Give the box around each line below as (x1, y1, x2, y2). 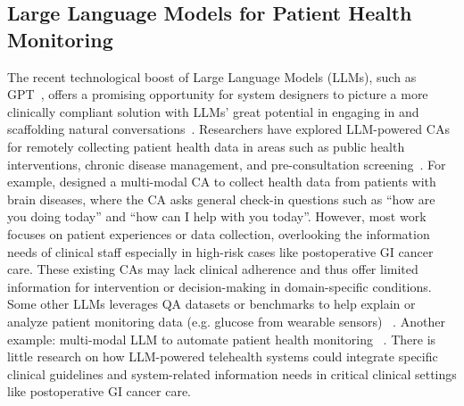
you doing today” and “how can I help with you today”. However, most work (7, 207, 427, 226)
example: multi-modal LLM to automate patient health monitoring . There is (7, 329, 436, 348)
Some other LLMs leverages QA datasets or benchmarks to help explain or (7, 294, 416, 313)
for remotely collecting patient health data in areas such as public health (7, 137, 405, 155)
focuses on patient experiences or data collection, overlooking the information (7, 224, 430, 243)
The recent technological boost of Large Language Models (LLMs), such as (7, 67, 417, 86)
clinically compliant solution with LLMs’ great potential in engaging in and (7, 102, 419, 120)
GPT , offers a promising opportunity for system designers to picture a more (7, 85, 428, 104)
